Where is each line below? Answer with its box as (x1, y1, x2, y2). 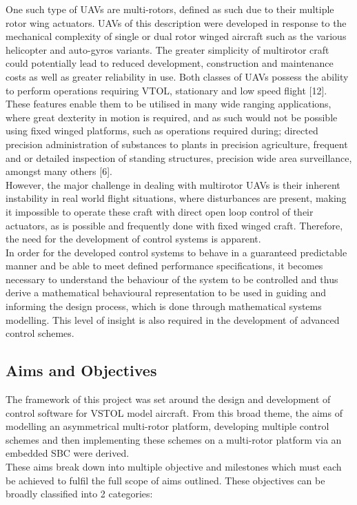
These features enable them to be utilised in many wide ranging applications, (6, 96, 331, 111)
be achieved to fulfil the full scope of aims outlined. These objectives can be (6, 473, 325, 487)
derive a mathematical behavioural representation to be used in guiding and (6, 285, 327, 300)
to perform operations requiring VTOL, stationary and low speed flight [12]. (6, 83, 327, 97)
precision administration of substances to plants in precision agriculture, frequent (6, 136, 348, 151)
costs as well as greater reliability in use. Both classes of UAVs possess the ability (6, 69, 349, 83)
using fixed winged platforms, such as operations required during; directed (6, 123, 318, 138)
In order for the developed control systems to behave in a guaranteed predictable (6, 245, 347, 259)
